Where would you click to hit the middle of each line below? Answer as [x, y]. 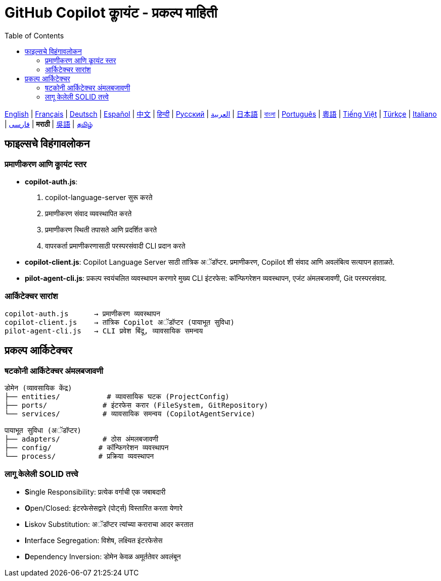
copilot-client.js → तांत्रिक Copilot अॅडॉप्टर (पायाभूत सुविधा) [120, 322]
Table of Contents [34, 35]
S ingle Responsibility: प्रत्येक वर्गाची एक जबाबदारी [95, 492]
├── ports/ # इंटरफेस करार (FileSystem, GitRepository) [137, 405]
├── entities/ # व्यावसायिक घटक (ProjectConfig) [117, 396]
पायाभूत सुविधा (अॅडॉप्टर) [43, 430]
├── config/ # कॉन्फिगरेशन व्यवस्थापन [87, 447]
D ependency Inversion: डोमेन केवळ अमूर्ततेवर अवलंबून [103, 556]
